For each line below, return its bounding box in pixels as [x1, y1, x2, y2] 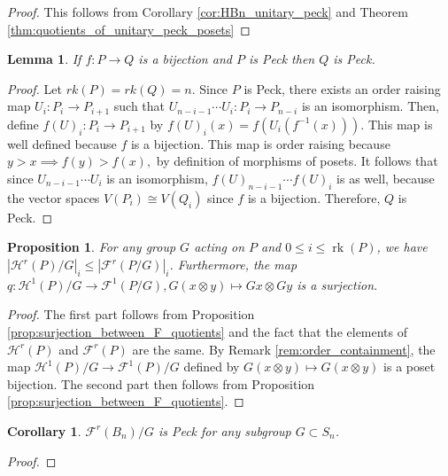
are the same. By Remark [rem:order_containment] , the [132, 339, 436, 358]
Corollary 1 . [7, 421, 81, 440]
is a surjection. [297, 275, 378, 293]
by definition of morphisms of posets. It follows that [156, 152, 438, 170]
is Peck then [248, 50, 315, 68]
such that [113, 97, 166, 115]
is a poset [383, 357, 436, 376]
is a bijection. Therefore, [247, 188, 381, 207]
